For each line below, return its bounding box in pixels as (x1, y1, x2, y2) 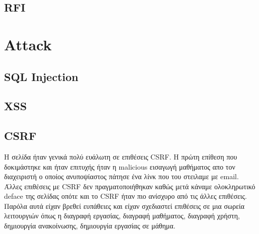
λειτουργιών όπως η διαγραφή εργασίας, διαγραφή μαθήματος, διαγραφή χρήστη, (4, 210, 240, 221)
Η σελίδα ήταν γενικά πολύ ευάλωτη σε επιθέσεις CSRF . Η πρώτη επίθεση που (4, 151, 237, 162)
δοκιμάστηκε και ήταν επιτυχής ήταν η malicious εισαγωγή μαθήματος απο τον (4, 161, 235, 172)
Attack (4, 34, 52, 54)
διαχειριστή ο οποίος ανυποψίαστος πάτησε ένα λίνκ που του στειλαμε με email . (4, 171, 239, 182)
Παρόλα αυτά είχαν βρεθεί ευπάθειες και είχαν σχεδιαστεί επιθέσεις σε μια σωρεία (4, 200, 245, 211)
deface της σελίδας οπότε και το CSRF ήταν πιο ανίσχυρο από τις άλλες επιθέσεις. (4, 191, 247, 201)
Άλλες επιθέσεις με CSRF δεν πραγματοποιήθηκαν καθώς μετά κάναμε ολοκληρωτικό (4, 181, 255, 191)
